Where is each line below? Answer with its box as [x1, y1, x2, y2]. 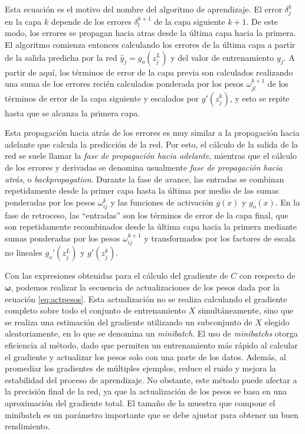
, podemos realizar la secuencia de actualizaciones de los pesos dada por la [11, 281, 280, 293]
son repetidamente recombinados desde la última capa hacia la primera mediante [5, 220, 297, 233]
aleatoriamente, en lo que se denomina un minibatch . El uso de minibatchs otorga [5, 327, 298, 340]
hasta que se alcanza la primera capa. [5, 106, 140, 119]
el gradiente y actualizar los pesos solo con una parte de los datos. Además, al [5, 350, 286, 363]
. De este [246, 15, 278, 27]
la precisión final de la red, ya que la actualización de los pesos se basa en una [5, 385, 287, 397]
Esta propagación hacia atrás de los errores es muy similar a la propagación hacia [5, 126, 300, 139]
